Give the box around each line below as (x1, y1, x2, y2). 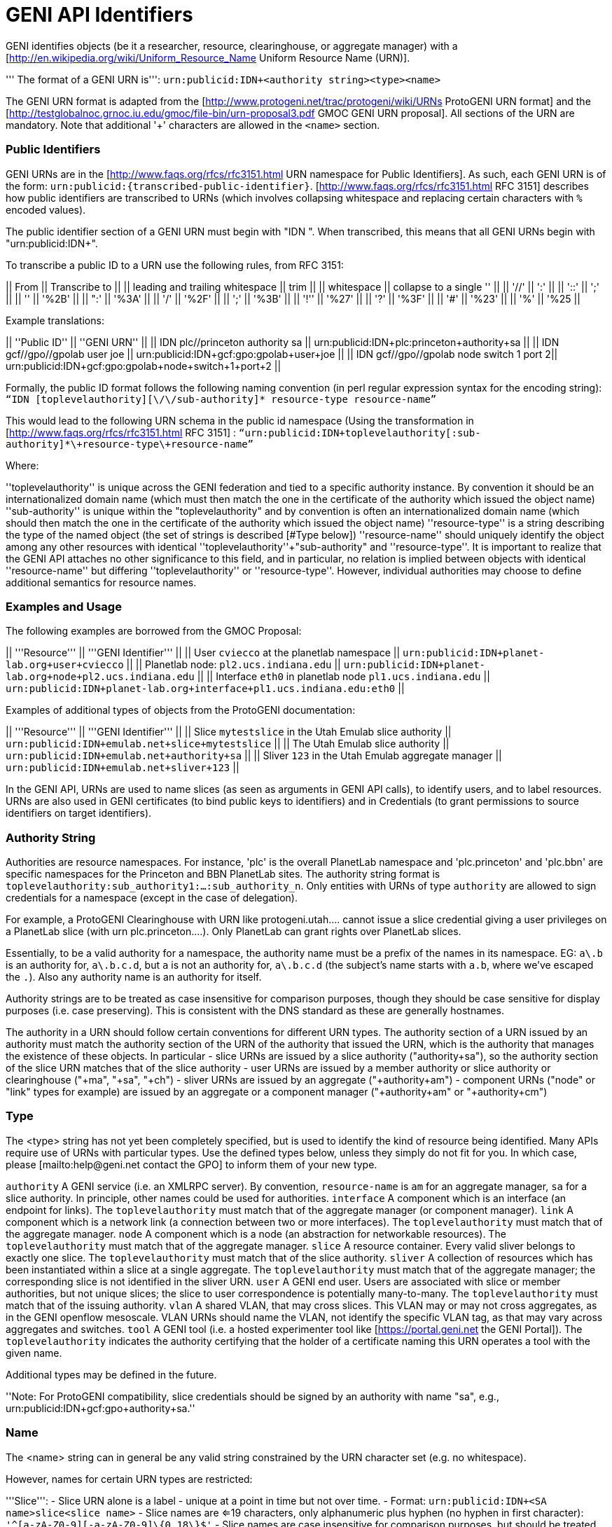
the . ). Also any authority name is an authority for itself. (6, 971, 262, 983)
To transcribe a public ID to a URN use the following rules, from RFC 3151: (6, 258, 344, 271)
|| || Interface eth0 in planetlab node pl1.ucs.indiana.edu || (197, 670, 490, 683)
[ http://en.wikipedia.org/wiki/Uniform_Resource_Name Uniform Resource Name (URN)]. (6, 51, 410, 64)
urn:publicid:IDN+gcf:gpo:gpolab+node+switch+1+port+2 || (6, 359, 281, 372)
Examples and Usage (6, 599, 122, 614)
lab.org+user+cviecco (6, 659, 124, 671)
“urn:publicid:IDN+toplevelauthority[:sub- (239, 427, 481, 438)
